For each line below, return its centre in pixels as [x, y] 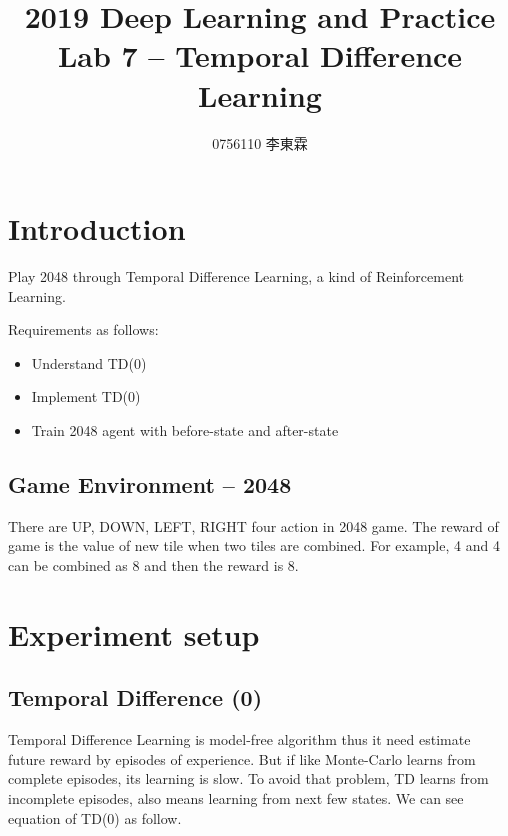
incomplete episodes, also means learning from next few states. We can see [236, 797]
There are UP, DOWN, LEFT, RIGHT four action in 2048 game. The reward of [253, 525]
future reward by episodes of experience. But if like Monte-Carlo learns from [242, 758]
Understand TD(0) [89, 362]
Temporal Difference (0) [135, 697]
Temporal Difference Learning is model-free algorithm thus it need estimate [239, 739]
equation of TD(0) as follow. [95, 817]
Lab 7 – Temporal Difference [260, 55]
